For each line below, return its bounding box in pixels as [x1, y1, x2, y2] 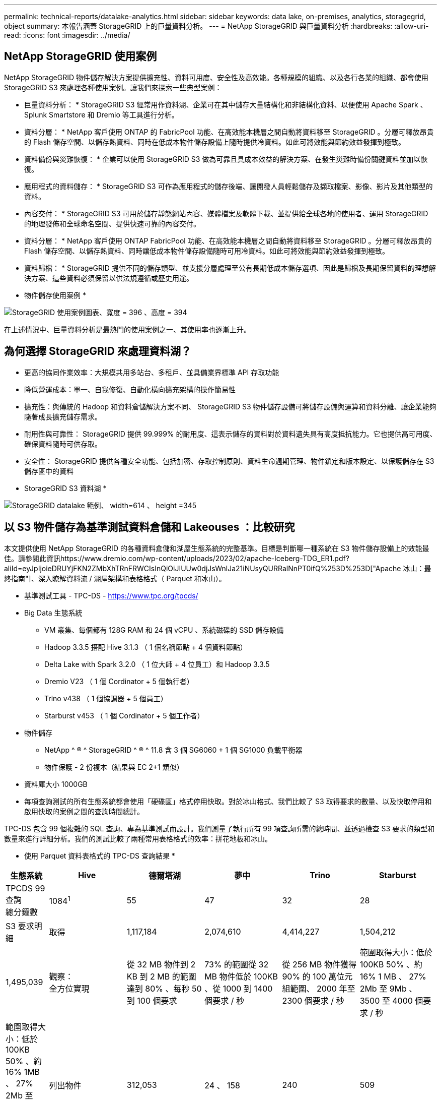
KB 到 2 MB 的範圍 [126, 971, 196, 982]
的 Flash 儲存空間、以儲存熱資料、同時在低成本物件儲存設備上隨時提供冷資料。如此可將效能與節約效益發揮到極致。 [24, 137, 406, 146]
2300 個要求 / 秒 [282, 995, 344, 1006]
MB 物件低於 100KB [204, 971, 278, 982]
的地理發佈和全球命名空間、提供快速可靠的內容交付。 [24, 219, 200, 228]
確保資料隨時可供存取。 [24, 439, 102, 448]
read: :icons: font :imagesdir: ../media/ [4, 31, 130, 39]
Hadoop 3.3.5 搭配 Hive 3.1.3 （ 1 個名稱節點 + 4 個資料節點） [44, 642, 247, 651]
